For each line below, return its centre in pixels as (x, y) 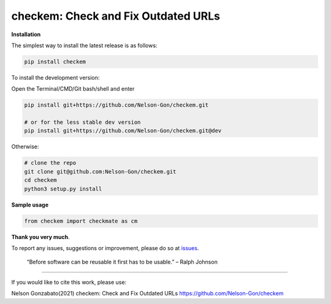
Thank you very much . (40, 237)
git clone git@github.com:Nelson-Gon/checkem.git (100, 171)
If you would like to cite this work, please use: (69, 282)
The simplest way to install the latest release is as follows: (84, 45)
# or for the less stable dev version (82, 122)
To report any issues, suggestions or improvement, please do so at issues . (105, 248)
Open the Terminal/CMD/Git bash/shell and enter (73, 89)
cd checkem (40, 180)
